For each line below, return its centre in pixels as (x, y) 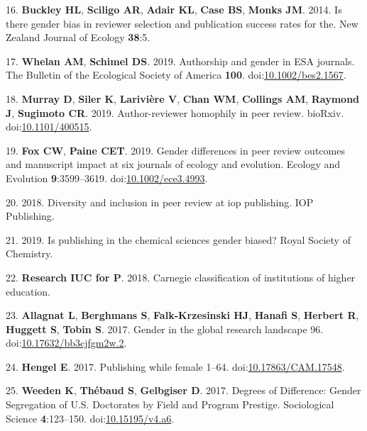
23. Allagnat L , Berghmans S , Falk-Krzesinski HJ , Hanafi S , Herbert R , (182, 315)
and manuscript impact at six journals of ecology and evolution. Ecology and (173, 164)
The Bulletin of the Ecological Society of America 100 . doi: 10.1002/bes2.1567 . (176, 75)
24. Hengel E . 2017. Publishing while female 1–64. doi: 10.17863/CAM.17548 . (175, 366)
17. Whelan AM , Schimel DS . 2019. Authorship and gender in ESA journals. (180, 61)
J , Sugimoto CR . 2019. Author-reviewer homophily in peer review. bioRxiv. (175, 112)
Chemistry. (29, 253)
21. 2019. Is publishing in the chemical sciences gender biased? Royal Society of (178, 239)
